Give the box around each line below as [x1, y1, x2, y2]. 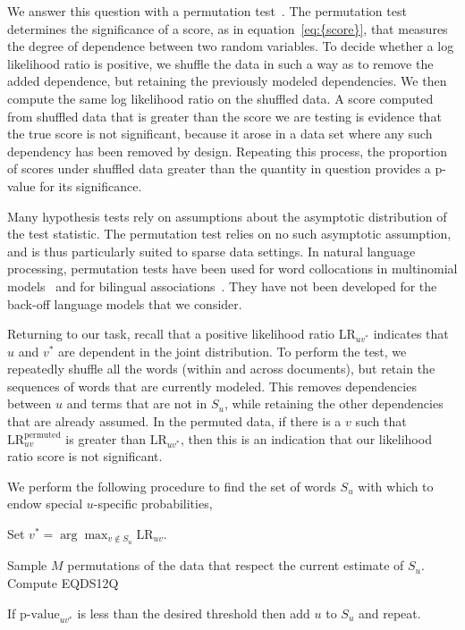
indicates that [373, 324, 449, 343]
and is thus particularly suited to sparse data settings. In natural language [7, 241, 416, 260]
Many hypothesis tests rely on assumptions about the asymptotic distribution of [7, 206, 447, 225]
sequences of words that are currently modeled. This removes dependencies [7, 376, 417, 395]
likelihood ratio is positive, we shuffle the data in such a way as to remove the [7, 54, 434, 72]
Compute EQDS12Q [7, 574, 119, 592]
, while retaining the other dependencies [224, 394, 444, 413]
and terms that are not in [66, 394, 207, 413]
